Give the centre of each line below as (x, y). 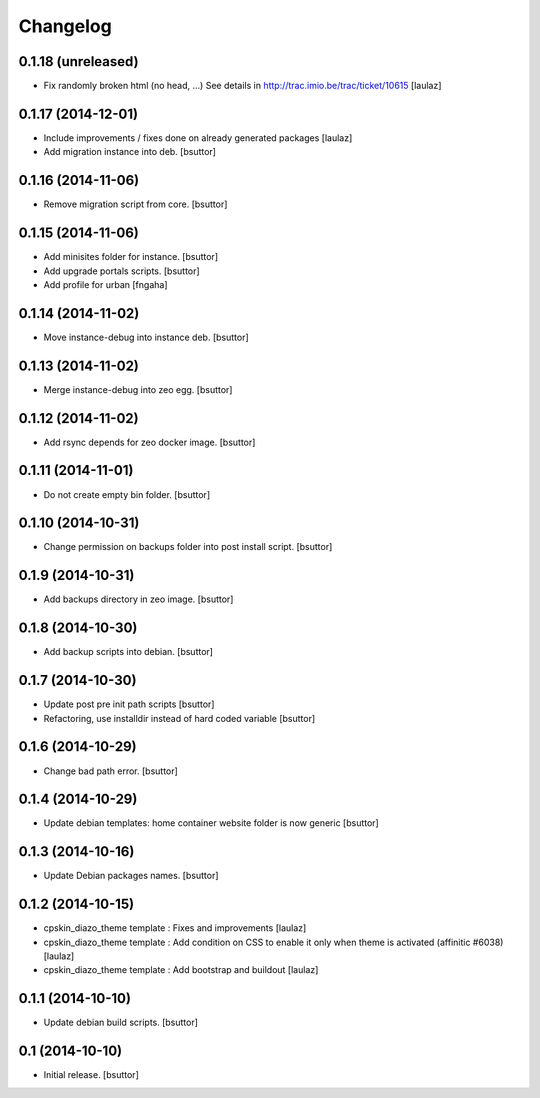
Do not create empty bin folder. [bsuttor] (126, 494)
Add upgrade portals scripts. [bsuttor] (121, 271)
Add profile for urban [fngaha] (105, 284)
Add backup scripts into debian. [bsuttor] (128, 652)
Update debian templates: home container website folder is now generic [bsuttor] (211, 823)
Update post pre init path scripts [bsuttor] (129, 704)
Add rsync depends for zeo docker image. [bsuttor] (149, 442)
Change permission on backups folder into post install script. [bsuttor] (188, 547)
